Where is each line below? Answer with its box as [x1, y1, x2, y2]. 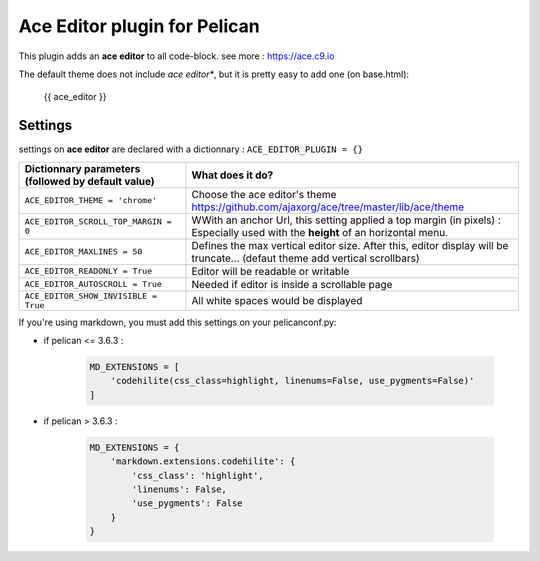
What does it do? [191, 168, 274, 182]
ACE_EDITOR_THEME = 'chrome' [24, 195, 158, 206]
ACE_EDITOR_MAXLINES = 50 [24, 246, 143, 257]
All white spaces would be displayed [191, 293, 363, 307]
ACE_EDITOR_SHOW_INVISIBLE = [24, 290, 158, 301]
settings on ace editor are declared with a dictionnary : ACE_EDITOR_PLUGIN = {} [18, 143, 364, 155]
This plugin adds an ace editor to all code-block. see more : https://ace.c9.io [18, 50, 335, 62]
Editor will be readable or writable [191, 264, 350, 278]
